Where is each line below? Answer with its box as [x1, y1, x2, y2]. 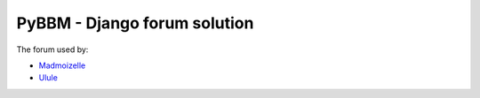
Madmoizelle [38, 60, 86, 71]
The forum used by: [16, 44, 89, 55]
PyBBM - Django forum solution [16, 13, 254, 33]
